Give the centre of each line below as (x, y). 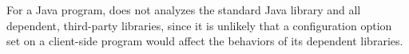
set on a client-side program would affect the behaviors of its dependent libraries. (205, 41)
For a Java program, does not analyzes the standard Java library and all (184, 10)
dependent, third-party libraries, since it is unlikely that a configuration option (199, 25)
